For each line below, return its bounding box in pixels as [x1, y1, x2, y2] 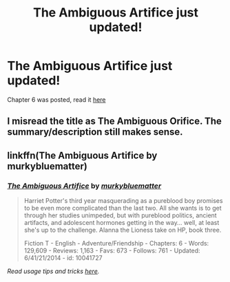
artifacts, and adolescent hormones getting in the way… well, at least [23, 219, 220, 227]
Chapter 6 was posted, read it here [7, 95, 106, 104]
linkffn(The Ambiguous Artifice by [7, 149, 158, 161]
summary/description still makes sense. [7, 126, 184, 138]
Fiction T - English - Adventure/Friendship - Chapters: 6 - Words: [23, 239, 209, 248]
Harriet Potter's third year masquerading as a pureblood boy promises [23, 197, 223, 205]
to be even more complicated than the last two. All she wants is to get [23, 204, 222, 213]
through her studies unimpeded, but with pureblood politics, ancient [23, 211, 217, 219]
